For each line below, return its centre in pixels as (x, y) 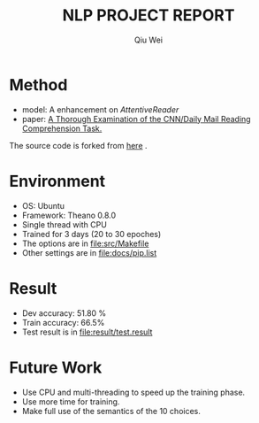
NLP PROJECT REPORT (149, 15)
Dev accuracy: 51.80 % (64, 313)
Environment (57, 181)
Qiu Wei (149, 40)
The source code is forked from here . (78, 145)
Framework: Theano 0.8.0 (69, 215)
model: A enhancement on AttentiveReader (100, 109)
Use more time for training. (71, 401)
